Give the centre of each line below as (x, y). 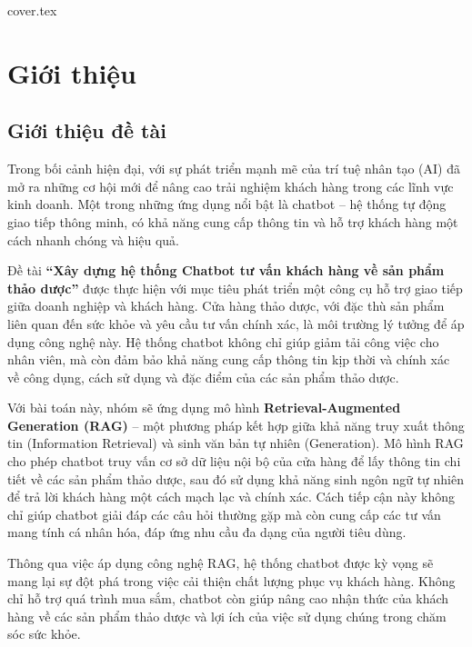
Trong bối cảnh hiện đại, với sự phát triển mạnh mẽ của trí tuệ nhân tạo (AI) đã (234, 169)
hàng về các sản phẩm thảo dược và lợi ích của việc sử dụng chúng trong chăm (227, 616)
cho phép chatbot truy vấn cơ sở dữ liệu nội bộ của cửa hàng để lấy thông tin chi (234, 461)
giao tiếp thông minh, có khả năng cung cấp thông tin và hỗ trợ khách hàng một (233, 221)
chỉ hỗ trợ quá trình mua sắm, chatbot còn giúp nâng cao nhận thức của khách (228, 598)
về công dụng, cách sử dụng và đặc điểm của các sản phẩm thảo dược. (203, 377)
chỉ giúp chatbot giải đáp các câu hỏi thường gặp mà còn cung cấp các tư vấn (224, 514)
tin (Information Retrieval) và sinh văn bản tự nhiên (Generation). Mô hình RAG (236, 443)
